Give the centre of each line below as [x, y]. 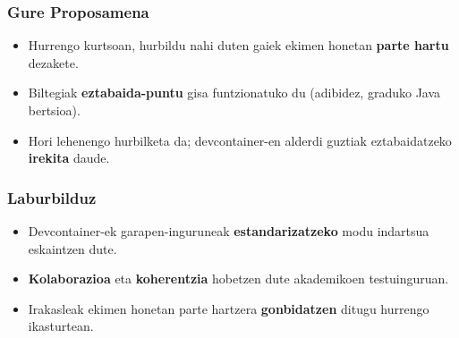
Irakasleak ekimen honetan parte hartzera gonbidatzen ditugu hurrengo [229, 308]
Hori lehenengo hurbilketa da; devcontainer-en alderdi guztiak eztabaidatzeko [240, 140]
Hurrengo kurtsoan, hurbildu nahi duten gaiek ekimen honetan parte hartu [238, 45]
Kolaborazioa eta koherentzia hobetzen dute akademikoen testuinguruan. [238, 279]
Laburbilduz [52, 197]
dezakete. [53, 62]
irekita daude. [69, 158]
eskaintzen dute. [72, 248]
